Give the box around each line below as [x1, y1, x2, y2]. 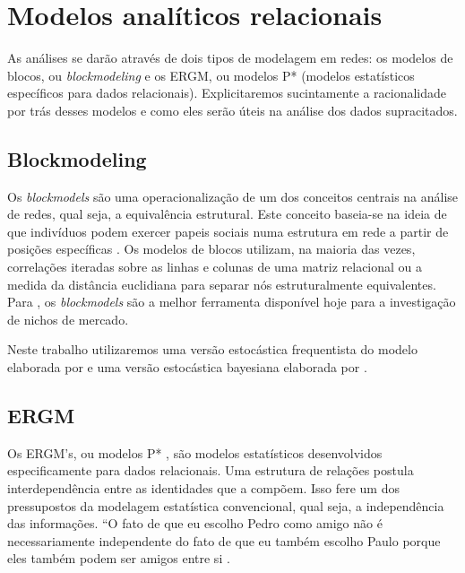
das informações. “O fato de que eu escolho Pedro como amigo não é [7, 514, 383, 533]
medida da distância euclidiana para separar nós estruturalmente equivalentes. [7, 274, 436, 293]
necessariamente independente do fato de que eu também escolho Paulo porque [7, 531, 441, 550]
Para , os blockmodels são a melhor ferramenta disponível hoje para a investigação [7, 292, 456, 311]
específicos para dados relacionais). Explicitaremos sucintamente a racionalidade [7, 83, 447, 102]
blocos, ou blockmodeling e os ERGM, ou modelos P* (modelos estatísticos [7, 65, 415, 84]
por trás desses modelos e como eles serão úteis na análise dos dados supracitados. [7, 100, 458, 119]
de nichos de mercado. [7, 309, 129, 328]
